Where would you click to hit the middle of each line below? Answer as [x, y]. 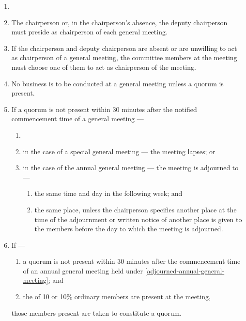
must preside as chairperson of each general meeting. [89, 32]
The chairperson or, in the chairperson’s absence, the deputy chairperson [119, 22]
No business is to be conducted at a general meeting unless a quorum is [117, 83]
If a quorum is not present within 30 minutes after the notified [104, 109]
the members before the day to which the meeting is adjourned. [129, 229]
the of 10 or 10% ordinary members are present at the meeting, [117, 297]
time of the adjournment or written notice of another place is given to [138, 219]
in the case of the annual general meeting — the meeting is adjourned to [131, 168]
